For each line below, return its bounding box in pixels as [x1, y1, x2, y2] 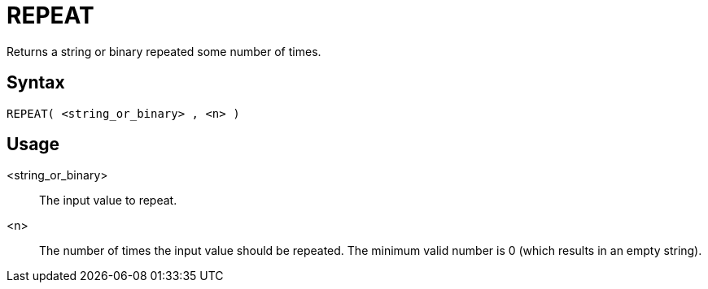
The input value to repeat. [39, 193, 177, 208]
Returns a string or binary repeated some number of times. [7, 44, 321, 58]
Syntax [7, 72, 65, 93]
